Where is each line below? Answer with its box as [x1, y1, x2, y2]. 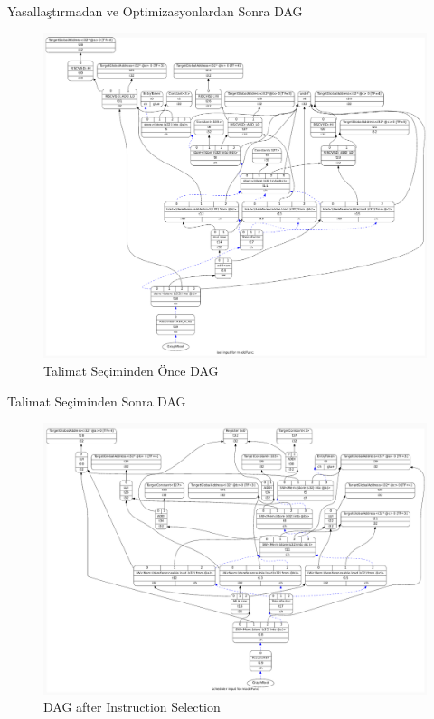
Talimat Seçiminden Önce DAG [43, 361, 219, 379]
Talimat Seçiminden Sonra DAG [7, 391, 186, 410]
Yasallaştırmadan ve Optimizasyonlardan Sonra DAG [7, 2, 303, 20]
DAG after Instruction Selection [43, 697, 221, 716]
